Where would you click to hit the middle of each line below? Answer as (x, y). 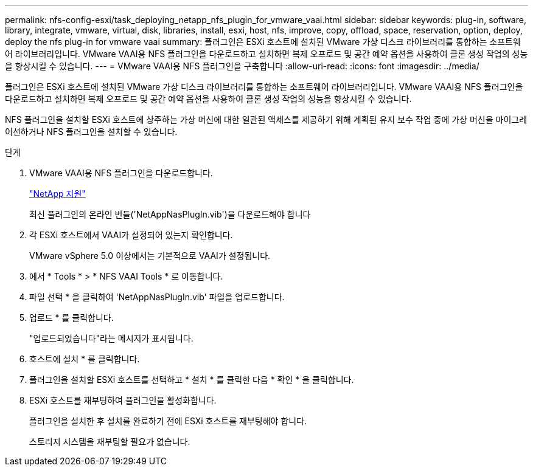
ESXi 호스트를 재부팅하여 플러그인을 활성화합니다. (123, 400)
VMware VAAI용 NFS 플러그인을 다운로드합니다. (121, 173)
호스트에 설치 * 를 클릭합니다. (85, 359)
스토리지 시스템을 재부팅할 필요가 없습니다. (110, 442)
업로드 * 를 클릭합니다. (71, 318)
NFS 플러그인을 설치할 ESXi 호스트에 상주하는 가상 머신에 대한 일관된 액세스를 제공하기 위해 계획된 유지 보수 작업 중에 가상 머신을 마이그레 (266, 119)
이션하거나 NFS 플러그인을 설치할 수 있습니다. (91, 132)
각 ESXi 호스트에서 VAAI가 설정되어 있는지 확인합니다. (131, 235)
